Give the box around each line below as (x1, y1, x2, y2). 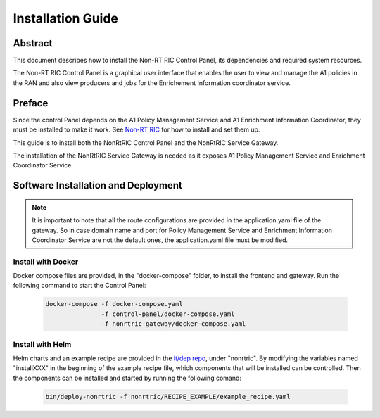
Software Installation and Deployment (13, 179, 183, 191)
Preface (13, 97, 49, 109)
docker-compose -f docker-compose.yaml (45, 300, 183, 308)
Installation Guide (13, 11, 119, 26)
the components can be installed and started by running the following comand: (13, 374, 242, 382)
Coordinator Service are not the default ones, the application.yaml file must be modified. (32, 236, 289, 244)
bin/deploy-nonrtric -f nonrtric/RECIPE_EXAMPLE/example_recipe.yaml (45, 393, 291, 400)
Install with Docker (13, 257, 79, 267)
